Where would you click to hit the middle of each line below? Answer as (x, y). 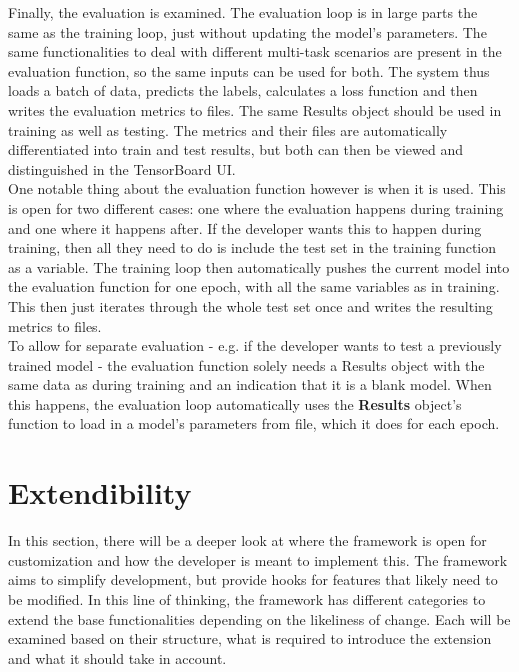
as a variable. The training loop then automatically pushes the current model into (259, 266)
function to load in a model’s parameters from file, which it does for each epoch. (254, 423)
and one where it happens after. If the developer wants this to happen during (245, 227)
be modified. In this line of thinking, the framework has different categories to (247, 598)
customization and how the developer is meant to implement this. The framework (258, 559)
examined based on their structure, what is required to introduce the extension (250, 638)
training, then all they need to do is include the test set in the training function (252, 247)
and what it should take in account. (117, 657)
